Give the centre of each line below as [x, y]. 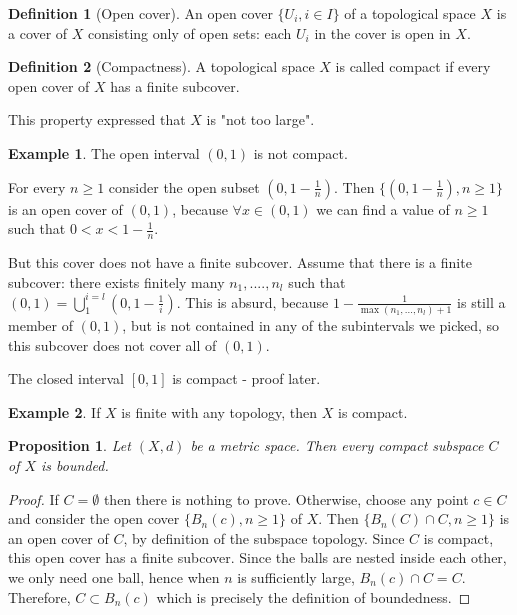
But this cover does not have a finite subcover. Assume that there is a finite [240, 261]
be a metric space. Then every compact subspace [337, 445]
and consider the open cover [94, 518]
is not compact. [300, 152]
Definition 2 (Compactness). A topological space [161, 66]
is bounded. [75, 464]
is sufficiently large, [296, 576]
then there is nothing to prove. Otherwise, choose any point [286, 498]
